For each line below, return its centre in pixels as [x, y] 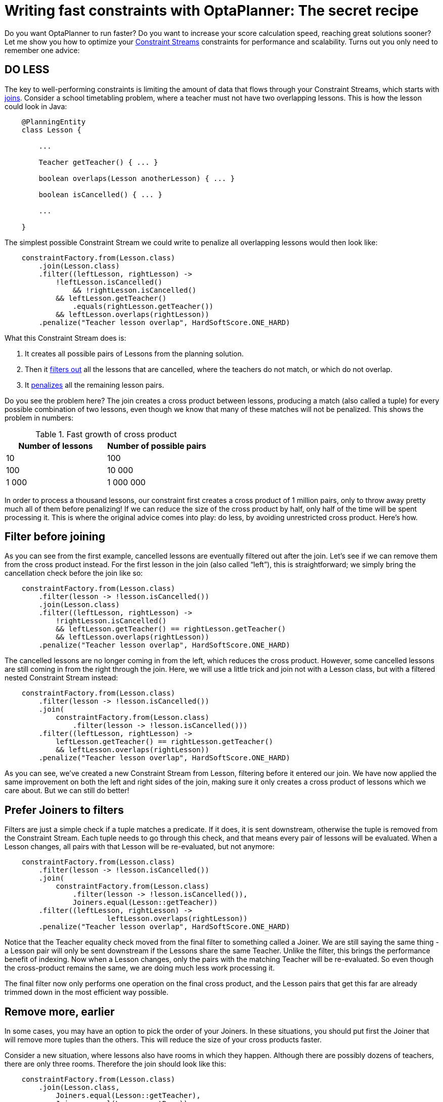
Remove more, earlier [60, 1012]
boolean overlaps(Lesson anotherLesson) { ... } [137, 178]
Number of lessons [56, 446]
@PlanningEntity [54, 122]
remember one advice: [42, 50]
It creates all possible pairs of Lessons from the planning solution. [134, 353]
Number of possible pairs [157, 446]
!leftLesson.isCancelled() [109, 282]
